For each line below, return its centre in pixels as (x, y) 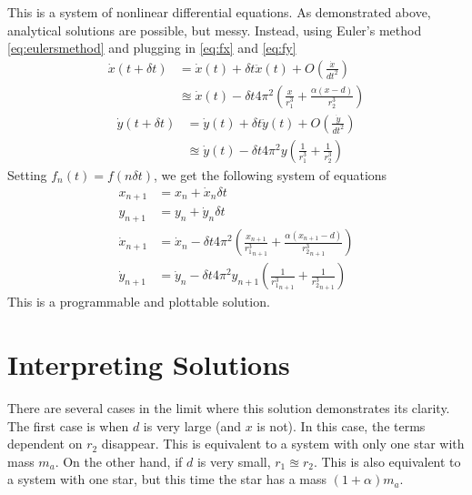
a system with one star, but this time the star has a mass (167, 479)
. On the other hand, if (119, 461)
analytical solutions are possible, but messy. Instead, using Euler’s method (215, 30)
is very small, (234, 461)
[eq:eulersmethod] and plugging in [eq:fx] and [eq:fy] (152, 48)
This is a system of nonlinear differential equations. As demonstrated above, (219, 12)
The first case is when (68, 425)
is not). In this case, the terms (341, 425)
